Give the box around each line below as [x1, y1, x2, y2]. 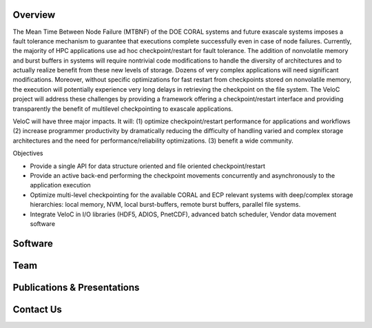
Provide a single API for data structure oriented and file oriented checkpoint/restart [30, 162, 265, 170]
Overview [12, 9, 56, 21]
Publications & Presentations [12, 281, 140, 293]
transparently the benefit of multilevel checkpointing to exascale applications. [12, 104, 234, 113]
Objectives [12, 149, 43, 158]
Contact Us [12, 303, 62, 315]
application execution [30, 181, 91, 189]
